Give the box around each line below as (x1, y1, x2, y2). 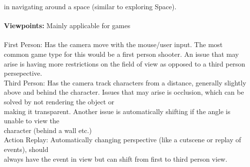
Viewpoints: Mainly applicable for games (4, 20, 131, 31)
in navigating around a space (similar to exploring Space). (4, 1, 177, 11)
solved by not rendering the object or (4, 96, 115, 106)
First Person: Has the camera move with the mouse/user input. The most (4, 39, 223, 50)
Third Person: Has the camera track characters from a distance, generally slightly (4, 77, 247, 87)
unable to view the (4, 116, 59, 126)
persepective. (4, 68, 42, 78)
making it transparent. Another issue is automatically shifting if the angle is (4, 106, 231, 116)
